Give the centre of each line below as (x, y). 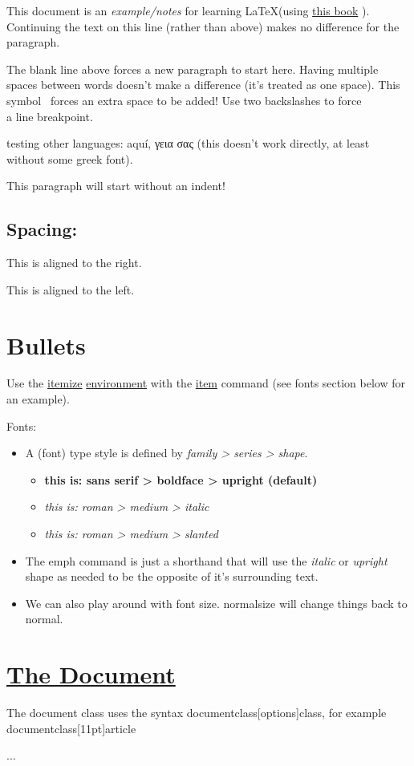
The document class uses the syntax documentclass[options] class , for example (197, 713)
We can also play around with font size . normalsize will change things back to (216, 603)
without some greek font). (70, 158)
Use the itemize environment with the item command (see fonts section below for (206, 383)
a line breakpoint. (50, 116)
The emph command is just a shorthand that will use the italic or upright (206, 560)
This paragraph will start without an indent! (116, 186)
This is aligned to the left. (71, 289)
